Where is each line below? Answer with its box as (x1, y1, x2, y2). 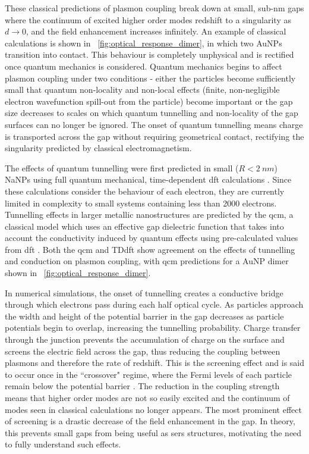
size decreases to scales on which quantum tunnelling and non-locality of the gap (5, 107, 298, 119)
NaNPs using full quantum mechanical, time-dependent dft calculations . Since (5, 173, 292, 186)
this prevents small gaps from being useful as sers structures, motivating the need (5, 426, 302, 439)
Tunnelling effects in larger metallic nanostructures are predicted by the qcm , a (5, 208, 294, 221)
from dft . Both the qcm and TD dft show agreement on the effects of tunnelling (5, 243, 295, 255)
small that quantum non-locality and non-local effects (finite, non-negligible (5, 83, 280, 96)
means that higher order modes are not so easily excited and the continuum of (5, 392, 290, 403)
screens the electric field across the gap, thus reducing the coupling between (5, 345, 280, 357)
